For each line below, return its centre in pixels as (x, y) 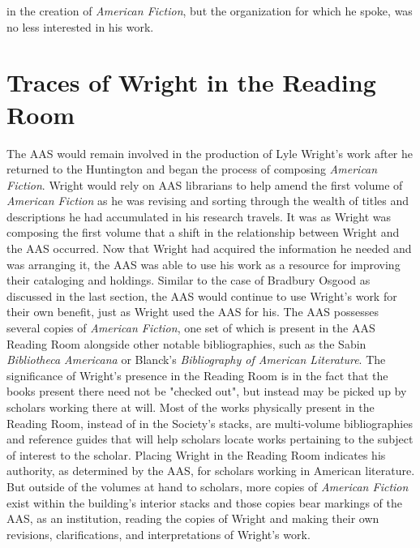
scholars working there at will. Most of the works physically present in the (191, 407)
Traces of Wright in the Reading (191, 82)
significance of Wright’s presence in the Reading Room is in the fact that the (197, 375)
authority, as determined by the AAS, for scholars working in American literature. (211, 471)
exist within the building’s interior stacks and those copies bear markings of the (204, 502)
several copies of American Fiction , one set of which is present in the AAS (191, 328)
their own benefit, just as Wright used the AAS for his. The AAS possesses (193, 312)
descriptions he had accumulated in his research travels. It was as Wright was (199, 216)
